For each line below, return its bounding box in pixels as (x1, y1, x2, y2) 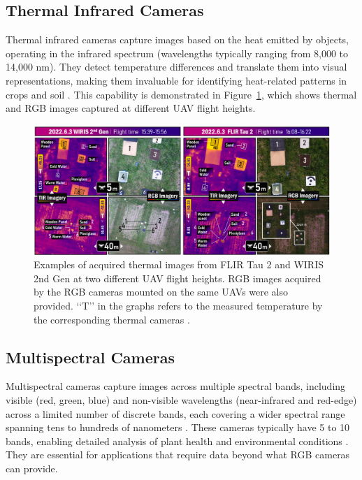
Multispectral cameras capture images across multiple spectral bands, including (6, 379, 346, 393)
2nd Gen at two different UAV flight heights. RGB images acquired (34, 270, 321, 285)
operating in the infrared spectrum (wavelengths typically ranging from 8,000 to (6, 45, 349, 60)
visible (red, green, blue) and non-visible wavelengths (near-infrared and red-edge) (6, 393, 357, 407)
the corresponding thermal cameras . (34, 312, 190, 326)
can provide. (6, 461, 58, 475)
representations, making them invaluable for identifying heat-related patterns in (6, 73, 347, 87)
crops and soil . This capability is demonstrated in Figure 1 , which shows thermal (6, 87, 357, 101)
